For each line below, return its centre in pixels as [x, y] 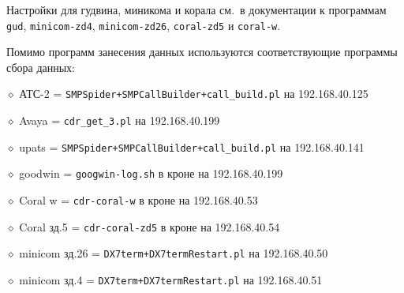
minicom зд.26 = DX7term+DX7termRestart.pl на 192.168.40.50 [174, 253]
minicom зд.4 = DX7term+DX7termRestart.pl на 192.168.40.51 [171, 280]
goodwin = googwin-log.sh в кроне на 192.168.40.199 [151, 173]
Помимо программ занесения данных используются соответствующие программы [202, 52]
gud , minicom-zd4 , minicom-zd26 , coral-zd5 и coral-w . [144, 25]
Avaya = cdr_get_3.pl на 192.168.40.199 [120, 120]
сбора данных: [41, 67]
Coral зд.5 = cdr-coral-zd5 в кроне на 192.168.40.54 [150, 226]
